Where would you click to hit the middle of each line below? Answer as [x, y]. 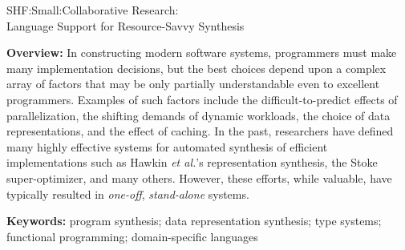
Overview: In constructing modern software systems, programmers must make [202, 52]
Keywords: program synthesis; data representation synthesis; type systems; [194, 221]
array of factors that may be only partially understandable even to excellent [193, 84]
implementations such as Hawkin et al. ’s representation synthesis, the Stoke [192, 162]
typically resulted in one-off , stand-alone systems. [128, 194]
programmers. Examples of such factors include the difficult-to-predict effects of [202, 99]
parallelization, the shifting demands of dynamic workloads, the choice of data [198, 115]
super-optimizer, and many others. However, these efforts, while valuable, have [199, 177]
